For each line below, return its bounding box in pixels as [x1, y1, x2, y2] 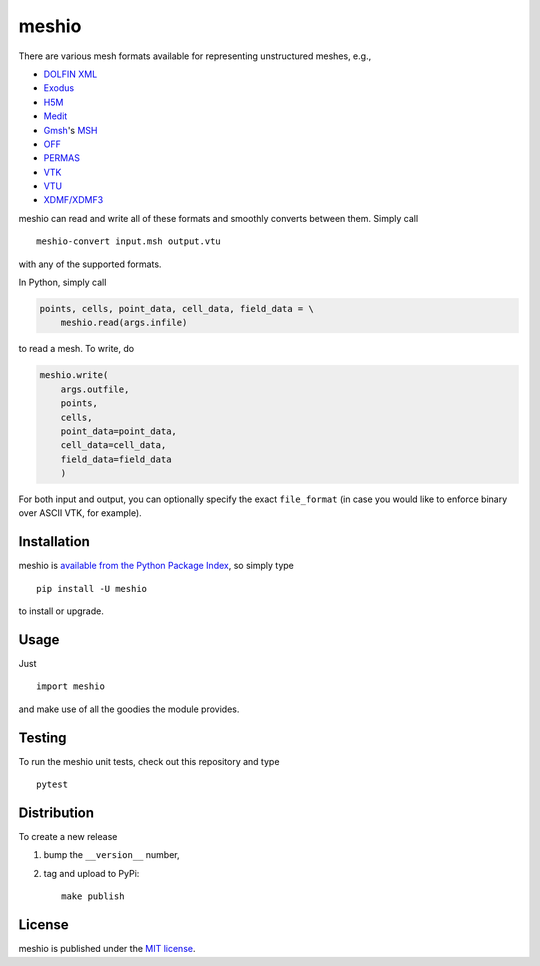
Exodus [43, 82, 75, 94]
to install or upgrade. [18, 605, 104, 617]
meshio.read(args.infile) [60, 317, 188, 329]
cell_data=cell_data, [60, 440, 167, 451]
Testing [18, 729, 67, 746]
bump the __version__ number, [43, 849, 180, 861]
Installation [18, 533, 90, 550]
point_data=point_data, [60, 425, 177, 437]
